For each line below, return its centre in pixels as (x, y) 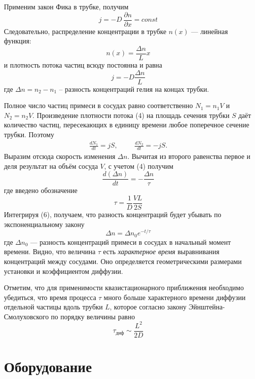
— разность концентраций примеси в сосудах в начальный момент (130, 242)
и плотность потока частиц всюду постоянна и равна (83, 64)
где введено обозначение (41, 190)
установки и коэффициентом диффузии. (64, 271)
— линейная (209, 31)
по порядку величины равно (93, 316)
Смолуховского (26, 316)
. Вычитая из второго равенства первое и (189, 156)
